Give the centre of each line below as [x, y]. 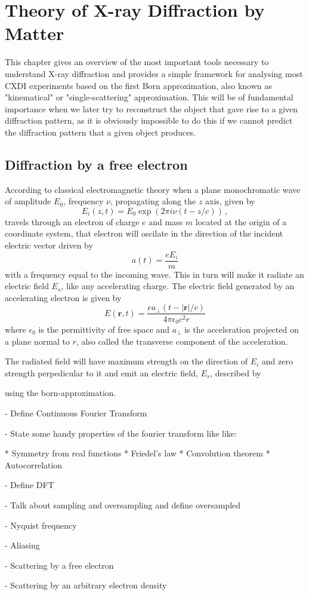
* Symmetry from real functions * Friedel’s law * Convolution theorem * [137, 453]
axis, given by [230, 201]
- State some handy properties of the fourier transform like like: [121, 433]
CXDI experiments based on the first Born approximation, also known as [138, 85]
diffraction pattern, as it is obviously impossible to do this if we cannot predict [149, 120]
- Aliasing [22, 545]
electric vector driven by [49, 245]
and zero [277, 361]
